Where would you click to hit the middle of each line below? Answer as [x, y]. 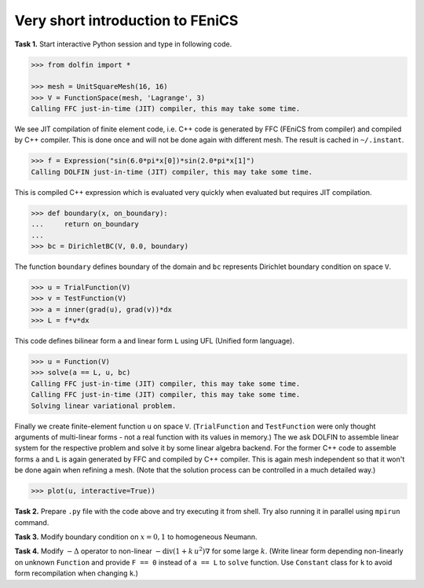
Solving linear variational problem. [104, 406]
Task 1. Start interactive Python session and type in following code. [123, 44]
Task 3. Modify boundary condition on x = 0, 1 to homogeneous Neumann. [136, 537]
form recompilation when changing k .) [77, 573]
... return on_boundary [85, 224]
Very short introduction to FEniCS [126, 20]
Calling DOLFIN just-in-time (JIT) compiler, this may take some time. [172, 172]
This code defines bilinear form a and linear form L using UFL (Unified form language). [154, 341]
